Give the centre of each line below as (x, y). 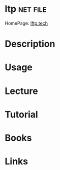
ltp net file (26, 9)
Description (30, 44)
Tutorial (22, 114)
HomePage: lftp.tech (26, 23)
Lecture (22, 91)
